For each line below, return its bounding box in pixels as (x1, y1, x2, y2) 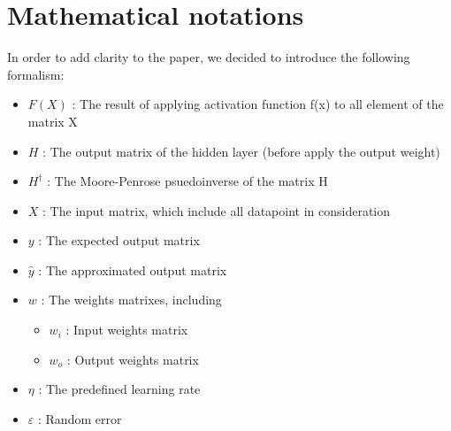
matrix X (27, 112, 78, 130)
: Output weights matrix (66, 350, 199, 368)
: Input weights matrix (65, 320, 188, 339)
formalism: (7, 65, 65, 83)
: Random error (37, 409, 122, 427)
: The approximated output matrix (38, 260, 227, 279)
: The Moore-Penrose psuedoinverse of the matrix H (47, 172, 328, 190)
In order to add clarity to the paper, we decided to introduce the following (7, 48, 410, 66)
